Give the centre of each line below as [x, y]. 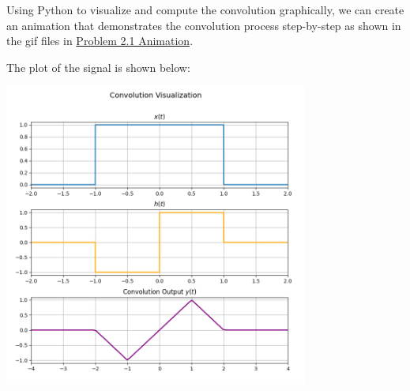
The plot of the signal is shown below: [98, 67]
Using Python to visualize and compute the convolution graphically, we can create [205, 9]
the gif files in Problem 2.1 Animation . [100, 41]
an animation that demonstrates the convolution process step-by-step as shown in [204, 25]
